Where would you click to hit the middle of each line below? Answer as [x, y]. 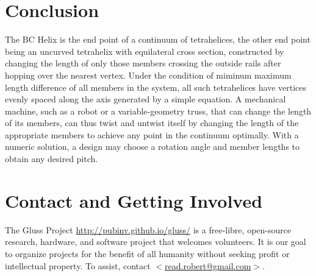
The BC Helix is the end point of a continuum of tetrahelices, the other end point [158, 39]
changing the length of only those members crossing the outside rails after [143, 63]
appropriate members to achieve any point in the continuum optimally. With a [152, 134]
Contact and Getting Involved [134, 200]
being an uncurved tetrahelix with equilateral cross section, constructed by [145, 51]
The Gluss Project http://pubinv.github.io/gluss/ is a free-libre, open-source [148, 229]
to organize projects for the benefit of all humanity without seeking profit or [147, 253]
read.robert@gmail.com [208, 265]
